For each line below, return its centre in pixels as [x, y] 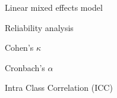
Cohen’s [19, 48]
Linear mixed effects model [54, 7]
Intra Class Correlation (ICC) [59, 88]
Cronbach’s [25, 67]
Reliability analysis [39, 27]
